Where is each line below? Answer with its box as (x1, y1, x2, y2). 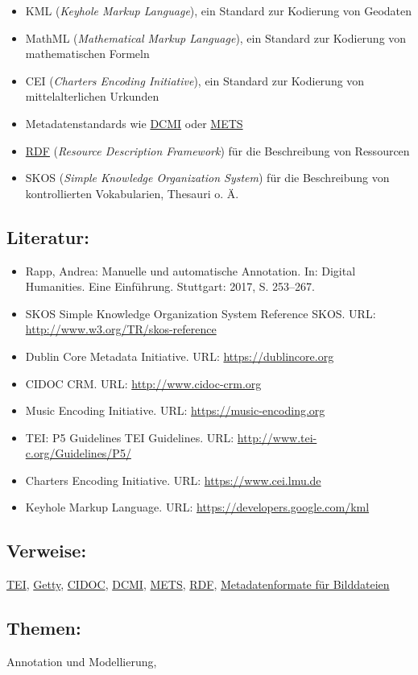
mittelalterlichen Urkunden (25, 88, 159, 105)
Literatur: (6, 224, 89, 249)
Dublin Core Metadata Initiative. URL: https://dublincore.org (25, 347, 334, 364)
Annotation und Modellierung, (6, 653, 157, 670)
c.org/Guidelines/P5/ (25, 445, 131, 462)
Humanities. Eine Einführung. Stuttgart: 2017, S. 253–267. (25, 278, 315, 295)
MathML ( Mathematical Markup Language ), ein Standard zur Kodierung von (25, 29, 407, 46)
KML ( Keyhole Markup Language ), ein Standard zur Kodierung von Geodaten (25, 2, 412, 19)
